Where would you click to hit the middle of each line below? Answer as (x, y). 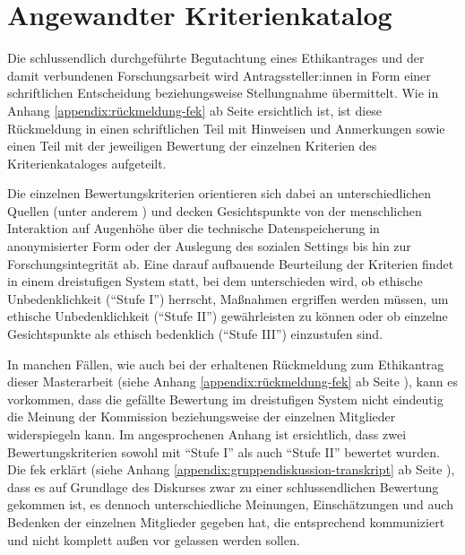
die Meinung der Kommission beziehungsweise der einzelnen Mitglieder (202, 416)
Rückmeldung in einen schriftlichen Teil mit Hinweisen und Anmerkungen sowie (226, 128)
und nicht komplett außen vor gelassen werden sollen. (154, 539)
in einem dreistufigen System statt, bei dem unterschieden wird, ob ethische (215, 281)
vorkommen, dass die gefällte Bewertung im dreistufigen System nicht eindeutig (225, 399)
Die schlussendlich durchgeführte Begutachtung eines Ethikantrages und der (216, 58)
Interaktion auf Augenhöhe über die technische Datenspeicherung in (194, 228)
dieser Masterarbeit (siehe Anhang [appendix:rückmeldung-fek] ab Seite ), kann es (232, 382)
